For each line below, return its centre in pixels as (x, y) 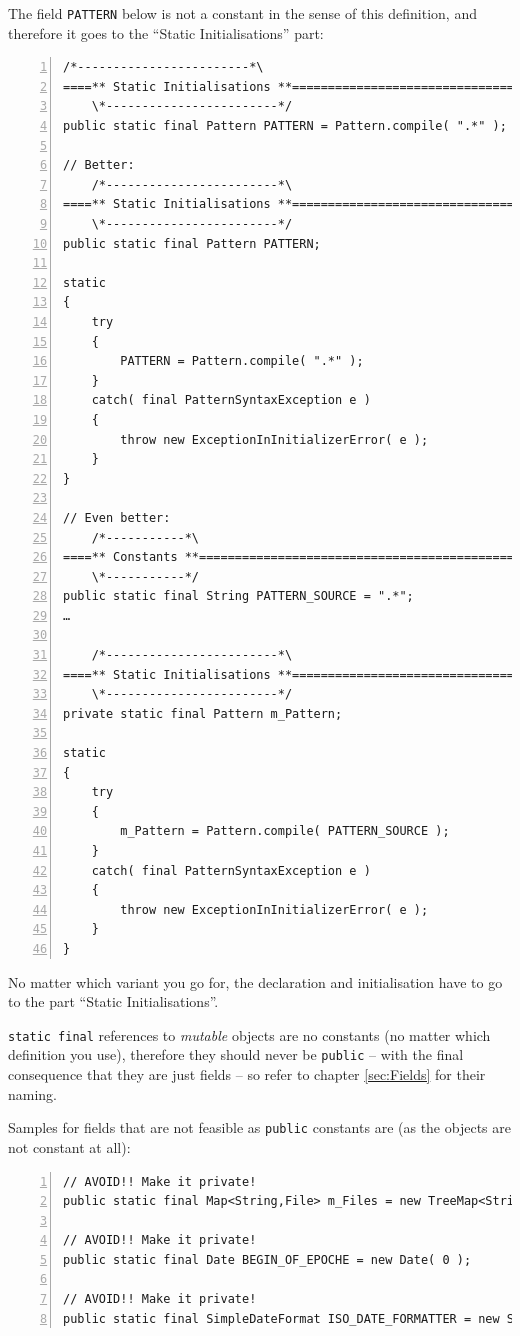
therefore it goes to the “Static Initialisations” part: (166, 32)
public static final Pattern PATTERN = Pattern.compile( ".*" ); (285, 126)
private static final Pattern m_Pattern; (203, 713)
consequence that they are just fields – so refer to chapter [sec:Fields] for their (247, 1074)
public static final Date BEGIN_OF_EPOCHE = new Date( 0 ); (267, 1259)
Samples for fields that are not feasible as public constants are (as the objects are (259, 1127)
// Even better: (117, 517)
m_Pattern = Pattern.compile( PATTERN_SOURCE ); (285, 831)
